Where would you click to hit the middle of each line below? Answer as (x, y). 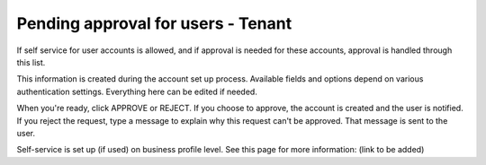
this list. (31, 62)
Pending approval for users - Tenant (154, 23)
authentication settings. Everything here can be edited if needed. (137, 91)
